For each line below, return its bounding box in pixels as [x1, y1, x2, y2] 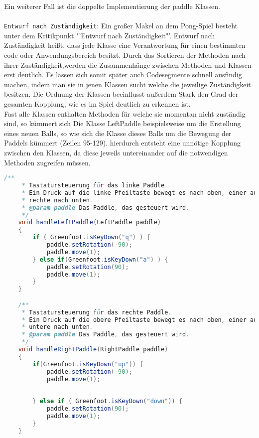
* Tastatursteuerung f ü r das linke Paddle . [21, 182, 168, 189]
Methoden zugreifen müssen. [4, 157, 91, 167]
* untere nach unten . [21, 323, 93, 331]
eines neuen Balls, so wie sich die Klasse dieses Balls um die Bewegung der [4, 128, 232, 138]
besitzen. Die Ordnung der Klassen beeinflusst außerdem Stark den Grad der [4, 89, 239, 99]
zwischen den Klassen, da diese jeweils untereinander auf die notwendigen [4, 147, 228, 157]
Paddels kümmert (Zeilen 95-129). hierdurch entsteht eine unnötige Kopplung [4, 138, 241, 148]
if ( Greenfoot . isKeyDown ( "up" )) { [32, 360, 143, 368]
